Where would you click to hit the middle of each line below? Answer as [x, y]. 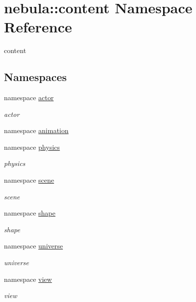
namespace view [28, 279]
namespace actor [29, 97]
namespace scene [29, 180]
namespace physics [32, 147]
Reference [38, 27]
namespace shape [30, 213]
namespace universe [33, 246]
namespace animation [36, 130]
